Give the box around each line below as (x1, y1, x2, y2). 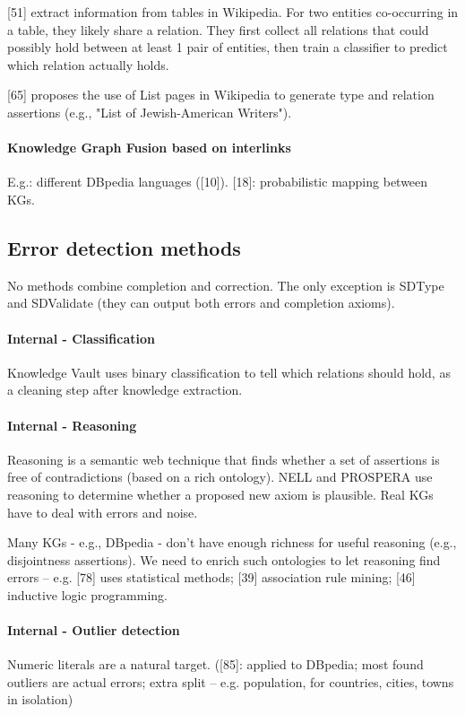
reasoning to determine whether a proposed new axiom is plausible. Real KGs (7, 484, 434, 503)
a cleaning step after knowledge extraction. (7, 380, 243, 399)
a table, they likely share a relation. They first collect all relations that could (7, 20, 429, 39)
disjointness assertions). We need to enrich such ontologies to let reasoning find (7, 550, 441, 569)
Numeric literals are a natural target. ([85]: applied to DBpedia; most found (7, 655, 424, 674)
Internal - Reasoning (7, 415, 137, 434)
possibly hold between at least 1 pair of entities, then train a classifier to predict (7, 38, 448, 57)
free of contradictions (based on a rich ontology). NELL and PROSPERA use (7, 467, 433, 486)
